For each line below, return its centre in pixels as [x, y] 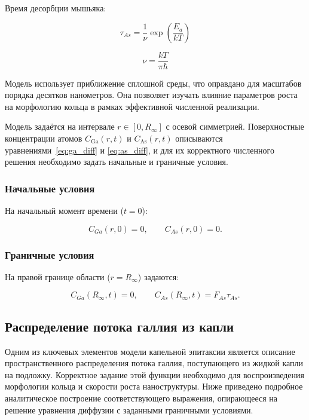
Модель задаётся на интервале [60, 126]
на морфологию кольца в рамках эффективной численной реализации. [132, 106]
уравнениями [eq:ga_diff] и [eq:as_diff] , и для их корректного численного [140, 150]
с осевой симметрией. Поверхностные [235, 126]
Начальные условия [50, 188]
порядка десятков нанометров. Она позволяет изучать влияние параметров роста [151, 95]
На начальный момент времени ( [64, 211]
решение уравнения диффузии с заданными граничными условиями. [129, 410]
